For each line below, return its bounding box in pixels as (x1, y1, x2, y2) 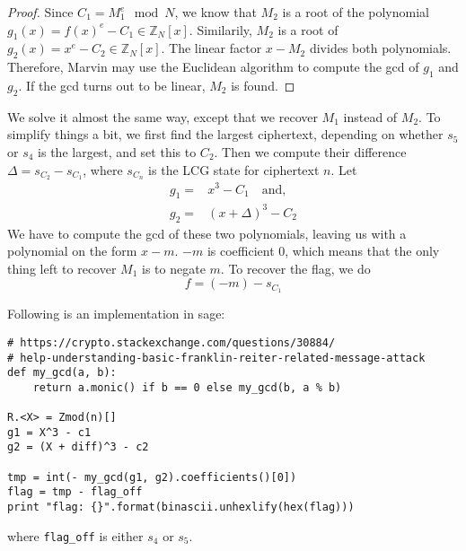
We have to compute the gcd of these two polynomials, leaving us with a (7, 223, 407, 242)
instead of (343, 107, 398, 126)
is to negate (142, 258, 206, 277)
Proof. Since (7, 3, 74, 21)
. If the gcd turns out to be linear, (18, 75, 206, 94)
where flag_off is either (7, 526, 144, 545)
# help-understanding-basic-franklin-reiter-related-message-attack (7, 351, 426, 364)
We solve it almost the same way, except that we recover (7, 107, 318, 126)
